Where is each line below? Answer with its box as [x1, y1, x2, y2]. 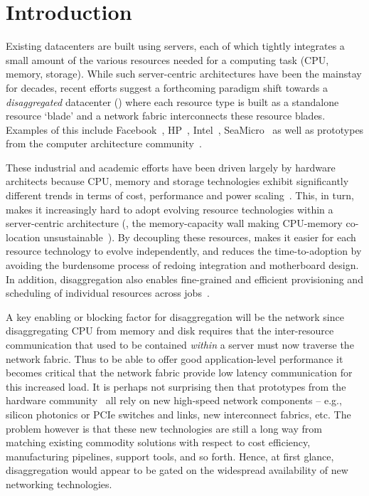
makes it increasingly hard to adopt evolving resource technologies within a [6, 201, 333, 216]
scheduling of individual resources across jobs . [6, 285, 210, 300]
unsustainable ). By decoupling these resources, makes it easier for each [43, 229, 356, 244]
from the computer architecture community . [6, 136, 202, 151]
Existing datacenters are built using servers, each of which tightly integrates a [6, 38, 345, 53]
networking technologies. [6, 476, 112, 491]
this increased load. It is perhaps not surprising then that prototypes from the [6, 379, 346, 394]
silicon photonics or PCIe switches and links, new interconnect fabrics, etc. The [6, 406, 351, 421]
